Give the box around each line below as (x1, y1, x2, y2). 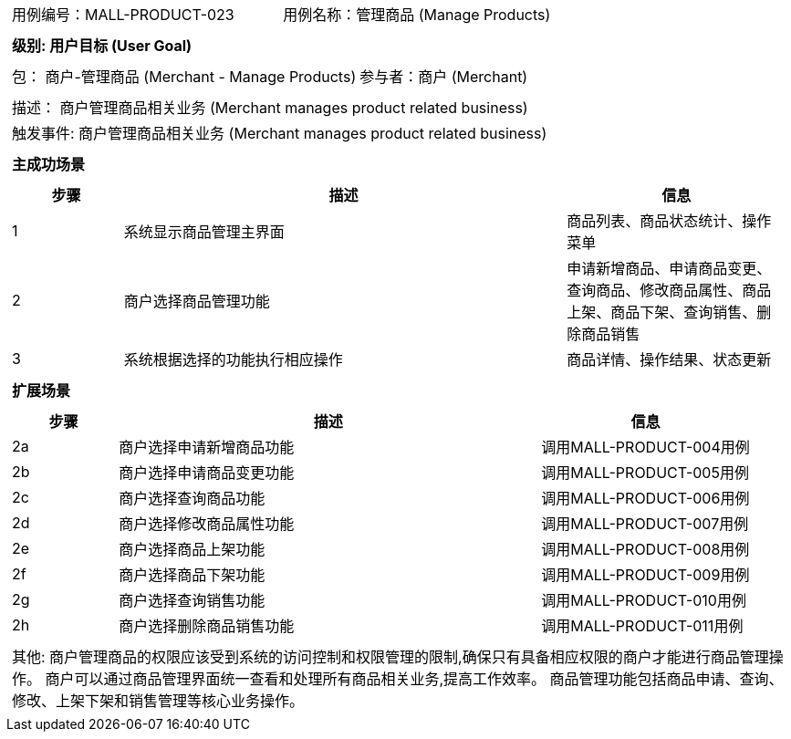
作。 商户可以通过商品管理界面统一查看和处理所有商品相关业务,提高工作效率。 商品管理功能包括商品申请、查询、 (12, 670, 784, 688)
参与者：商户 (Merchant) (359, 68, 528, 86)
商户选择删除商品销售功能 (119, 617, 295, 635)
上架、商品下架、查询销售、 (567, 303, 757, 321)
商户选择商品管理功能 (123, 292, 270, 310)
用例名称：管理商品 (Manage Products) (283, 5, 551, 24)
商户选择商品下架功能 (119, 566, 265, 584)
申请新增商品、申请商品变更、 (567, 259, 772, 277)
